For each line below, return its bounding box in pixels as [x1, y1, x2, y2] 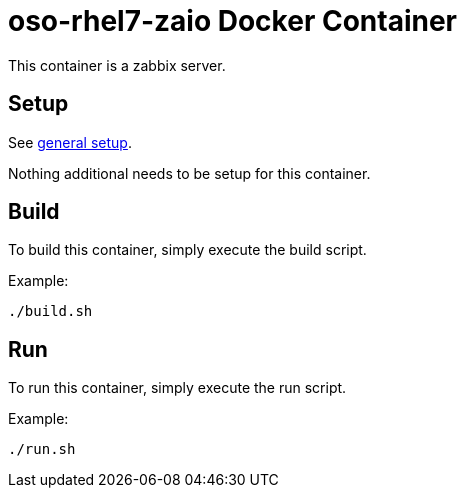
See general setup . [8, 133, 132, 151]
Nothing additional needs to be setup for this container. [8, 164, 371, 182]
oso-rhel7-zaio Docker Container [8, 4, 457, 38]
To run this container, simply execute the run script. [8, 379, 347, 397]
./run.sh [8, 441, 76, 458]
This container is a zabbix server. [8, 56, 226, 74]
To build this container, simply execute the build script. [8, 241, 367, 259]
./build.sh [8, 303, 93, 320]
